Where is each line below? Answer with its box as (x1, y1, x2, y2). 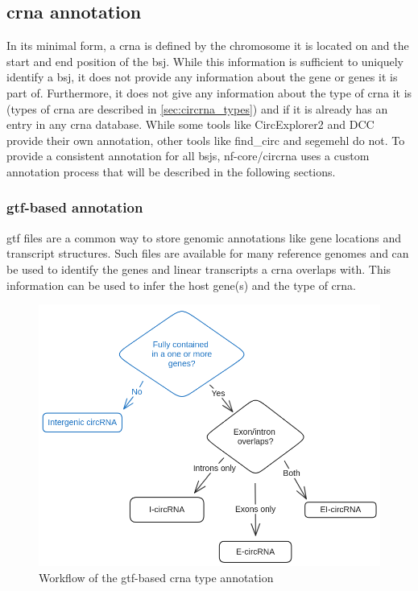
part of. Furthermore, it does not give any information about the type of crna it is (6, 84, 412, 101)
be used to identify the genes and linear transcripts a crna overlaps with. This (6, 260, 391, 277)
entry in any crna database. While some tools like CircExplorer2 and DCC (6, 116, 375, 133)
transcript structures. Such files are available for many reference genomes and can (6, 245, 409, 262)
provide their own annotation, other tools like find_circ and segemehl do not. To (6, 131, 405, 148)
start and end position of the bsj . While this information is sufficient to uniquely (6, 52, 404, 69)
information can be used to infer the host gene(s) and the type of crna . (6, 276, 356, 293)
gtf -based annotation (6, 197, 143, 217)
